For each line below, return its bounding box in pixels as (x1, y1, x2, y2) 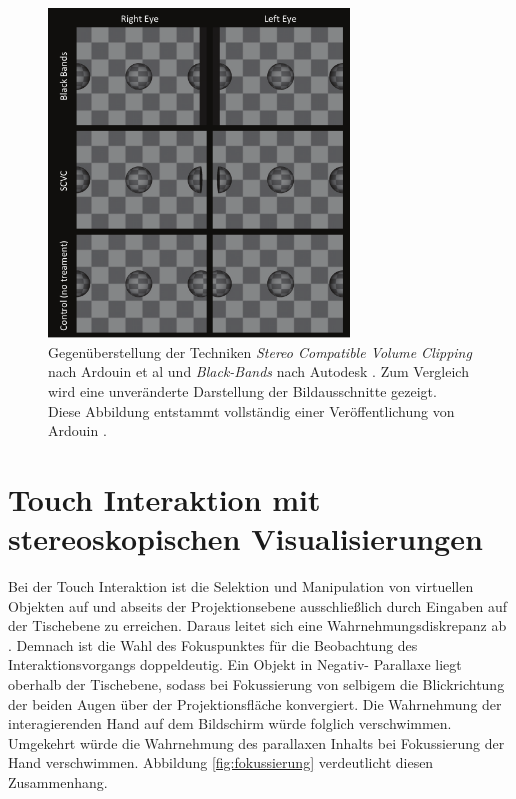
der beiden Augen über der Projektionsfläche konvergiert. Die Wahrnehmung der (8, 693, 502, 714)
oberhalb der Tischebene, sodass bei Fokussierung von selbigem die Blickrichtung (8, 674, 505, 695)
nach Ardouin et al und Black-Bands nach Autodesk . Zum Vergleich (48, 361, 469, 382)
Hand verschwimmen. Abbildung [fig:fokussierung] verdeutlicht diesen (8, 752, 434, 773)
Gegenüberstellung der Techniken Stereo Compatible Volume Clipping (48, 341, 472, 362)
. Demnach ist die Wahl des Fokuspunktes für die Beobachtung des (8, 634, 418, 655)
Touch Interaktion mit (8, 478, 321, 519)
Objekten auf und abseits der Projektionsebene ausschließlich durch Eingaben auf (8, 595, 508, 616)
